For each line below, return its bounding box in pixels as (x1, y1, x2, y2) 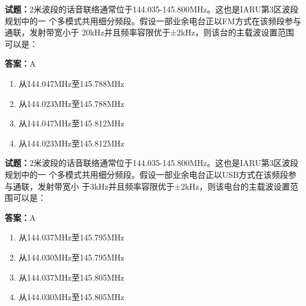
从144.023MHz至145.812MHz (18, 136, 124, 149)
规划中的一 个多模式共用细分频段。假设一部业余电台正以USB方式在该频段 (5, 168, 288, 180)
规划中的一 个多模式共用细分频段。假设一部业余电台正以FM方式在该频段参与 (5, 14, 301, 27)
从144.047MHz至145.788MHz (18, 77, 124, 89)
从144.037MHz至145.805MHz (18, 271, 124, 283)
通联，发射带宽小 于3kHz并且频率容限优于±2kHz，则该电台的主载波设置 (12, 180, 290, 192)
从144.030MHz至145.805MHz (18, 291, 124, 303)
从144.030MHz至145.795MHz (18, 250, 124, 263)
